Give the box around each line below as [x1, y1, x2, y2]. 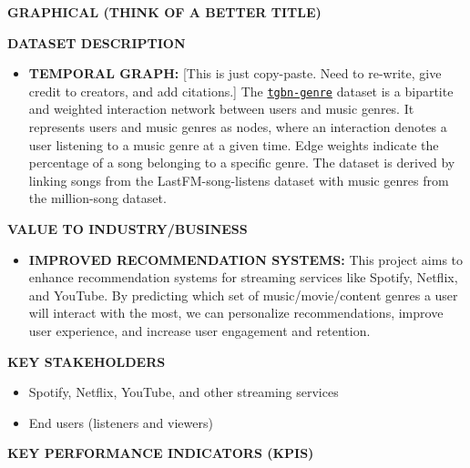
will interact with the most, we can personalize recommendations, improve [28, 303, 444, 322]
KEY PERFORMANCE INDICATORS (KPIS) [7, 443, 314, 463]
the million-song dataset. [28, 188, 167, 208]
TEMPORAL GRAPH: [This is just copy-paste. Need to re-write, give [28, 64, 442, 83]
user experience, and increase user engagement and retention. [28, 320, 371, 340]
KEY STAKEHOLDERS [7, 351, 166, 371]
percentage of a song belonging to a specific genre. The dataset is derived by [28, 153, 455, 172]
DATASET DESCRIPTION [7, 33, 186, 52]
